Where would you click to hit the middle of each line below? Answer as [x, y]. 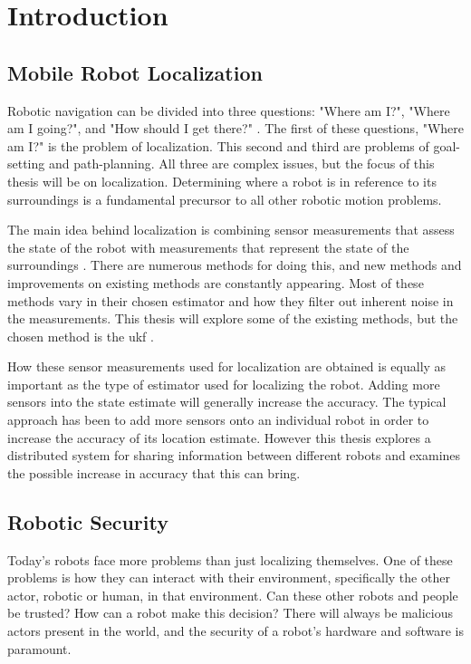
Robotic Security [88, 521]
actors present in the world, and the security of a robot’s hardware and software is [235, 631]
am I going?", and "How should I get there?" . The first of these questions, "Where [236, 128]
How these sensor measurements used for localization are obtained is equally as [227, 366]
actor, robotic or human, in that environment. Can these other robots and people [233, 595]
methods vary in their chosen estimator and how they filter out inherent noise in [231, 300]
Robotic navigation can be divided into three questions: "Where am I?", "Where [229, 110]
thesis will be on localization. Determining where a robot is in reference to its [222, 181]
